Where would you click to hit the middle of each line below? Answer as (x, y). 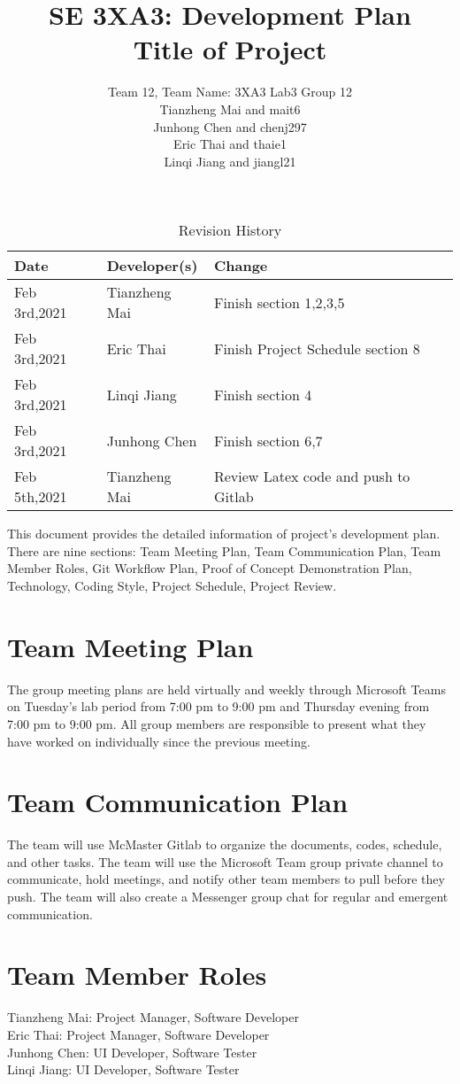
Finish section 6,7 (268, 440)
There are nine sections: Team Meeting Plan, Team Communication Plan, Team (224, 550)
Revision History (230, 230)
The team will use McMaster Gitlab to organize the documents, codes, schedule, (225, 844)
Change (241, 266)
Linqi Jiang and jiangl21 (230, 161)
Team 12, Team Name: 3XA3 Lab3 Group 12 (230, 92)
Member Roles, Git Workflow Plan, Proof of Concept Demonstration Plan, (210, 568)
